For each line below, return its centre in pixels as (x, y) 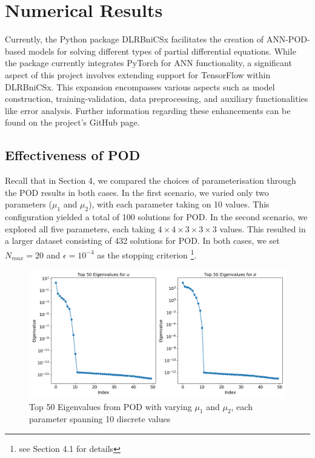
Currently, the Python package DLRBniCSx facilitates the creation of (134, 39)
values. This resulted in (263, 228)
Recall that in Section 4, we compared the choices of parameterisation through (151, 180)
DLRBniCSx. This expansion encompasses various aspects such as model (140, 86)
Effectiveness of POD (73, 155)
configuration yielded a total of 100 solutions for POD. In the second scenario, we (156, 217)
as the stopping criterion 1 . (147, 254)
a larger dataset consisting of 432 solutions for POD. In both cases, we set (142, 241)
